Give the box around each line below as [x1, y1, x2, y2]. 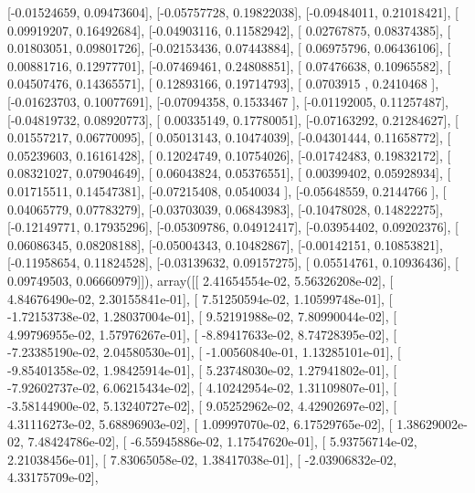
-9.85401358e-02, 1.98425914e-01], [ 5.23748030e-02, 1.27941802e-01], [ [7, 360, 397, 379]
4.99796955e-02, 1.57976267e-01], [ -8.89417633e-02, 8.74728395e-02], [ [7, 324, 397, 343]
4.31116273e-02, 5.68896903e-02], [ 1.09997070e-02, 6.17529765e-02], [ [7, 414, 393, 433]
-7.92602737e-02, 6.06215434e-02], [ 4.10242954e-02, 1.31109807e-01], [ [7, 378, 397, 397]
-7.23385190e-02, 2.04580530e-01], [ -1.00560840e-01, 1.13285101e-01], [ [7, 342, 401, 362]
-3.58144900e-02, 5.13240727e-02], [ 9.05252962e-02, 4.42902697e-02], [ [7, 396, 397, 415]
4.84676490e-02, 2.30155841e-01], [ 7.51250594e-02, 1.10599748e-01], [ [7, 288, 393, 308]
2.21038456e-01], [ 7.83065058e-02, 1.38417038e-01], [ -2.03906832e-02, [7, 449, 397, 468]
